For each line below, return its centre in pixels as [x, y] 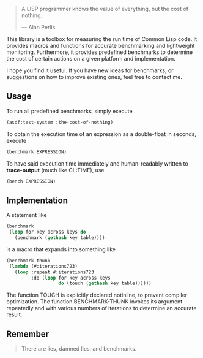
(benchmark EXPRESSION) [37, 152]
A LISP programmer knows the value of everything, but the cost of [105, 9]
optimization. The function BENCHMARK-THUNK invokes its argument [94, 302]
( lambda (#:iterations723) [43, 266]
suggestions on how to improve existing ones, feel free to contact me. [94, 77]
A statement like [27, 215]
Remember [28, 334]
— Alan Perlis [38, 27]
